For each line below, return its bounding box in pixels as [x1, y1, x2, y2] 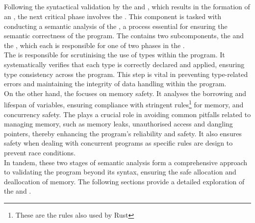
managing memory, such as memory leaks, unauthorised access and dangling [4, 119, 233, 129]
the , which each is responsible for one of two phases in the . [4, 40, 185, 50]
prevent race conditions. [4, 147, 76, 157]
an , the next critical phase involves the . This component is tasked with [4, 11, 221, 21]
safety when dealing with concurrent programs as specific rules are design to [4, 138, 233, 148]
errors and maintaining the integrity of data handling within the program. [4, 78, 227, 89]
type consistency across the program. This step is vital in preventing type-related [4, 69, 248, 79]
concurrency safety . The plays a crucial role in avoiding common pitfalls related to [4, 109, 251, 119]
